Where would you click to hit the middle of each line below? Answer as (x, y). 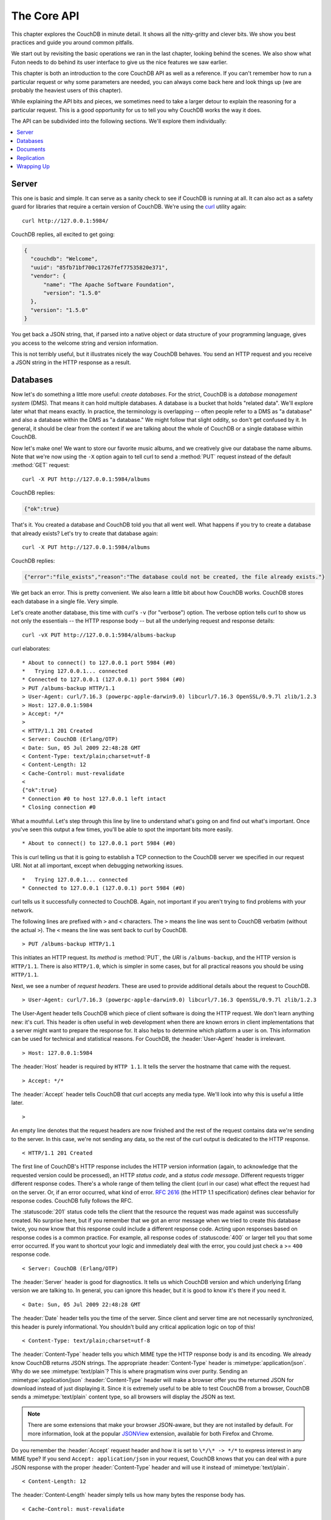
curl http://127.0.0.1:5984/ (65, 221)
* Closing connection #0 (59, 807)
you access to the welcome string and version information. (84, 343)
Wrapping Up (33, 167)
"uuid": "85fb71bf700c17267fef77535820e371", (99, 267)
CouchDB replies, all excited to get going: (63, 235)
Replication (31, 157)
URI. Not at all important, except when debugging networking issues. (97, 866)
